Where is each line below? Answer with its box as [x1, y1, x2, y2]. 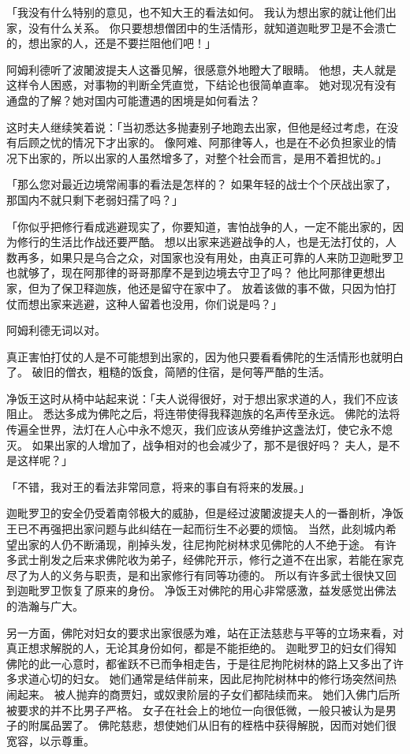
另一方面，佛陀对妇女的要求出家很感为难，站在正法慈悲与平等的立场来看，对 [6, 624, 404, 640]
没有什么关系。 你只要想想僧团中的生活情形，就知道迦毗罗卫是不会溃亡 [28, 19, 397, 35]
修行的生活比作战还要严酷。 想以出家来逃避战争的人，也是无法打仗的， [17, 233, 386, 250]
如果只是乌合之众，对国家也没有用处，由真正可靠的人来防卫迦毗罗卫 [50, 248, 404, 265]
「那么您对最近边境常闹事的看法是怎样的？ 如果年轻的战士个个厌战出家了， [6, 176, 397, 192]
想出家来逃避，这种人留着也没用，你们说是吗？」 [28, 295, 282, 312]
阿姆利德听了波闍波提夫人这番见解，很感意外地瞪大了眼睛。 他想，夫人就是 [6, 61, 397, 77]
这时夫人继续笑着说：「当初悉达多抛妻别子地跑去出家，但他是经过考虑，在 [6, 118, 387, 135]
